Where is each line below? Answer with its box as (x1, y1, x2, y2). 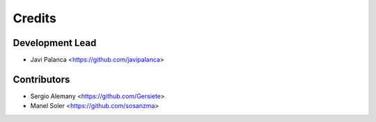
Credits (13, 10, 57, 26)
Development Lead (13, 37, 97, 49)
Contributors (13, 73, 70, 85)
